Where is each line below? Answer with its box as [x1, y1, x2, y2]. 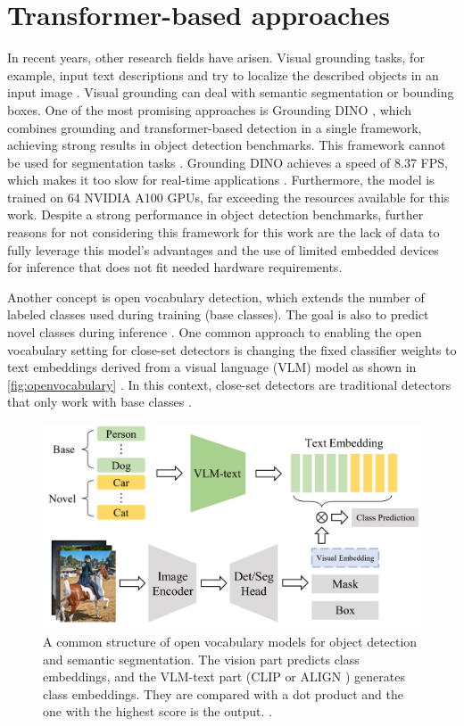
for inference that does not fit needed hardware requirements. [7, 258, 343, 276]
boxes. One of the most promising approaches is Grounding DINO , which [7, 100, 412, 119]
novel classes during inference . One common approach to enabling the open [7, 323, 422, 342]
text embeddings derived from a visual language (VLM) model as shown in [7, 358, 417, 376]
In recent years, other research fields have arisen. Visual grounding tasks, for [7, 48, 425, 67]
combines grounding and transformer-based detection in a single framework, [7, 118, 422, 136]
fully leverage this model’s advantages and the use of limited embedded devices [7, 240, 439, 259]
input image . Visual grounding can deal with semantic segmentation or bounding [7, 83, 454, 102]
